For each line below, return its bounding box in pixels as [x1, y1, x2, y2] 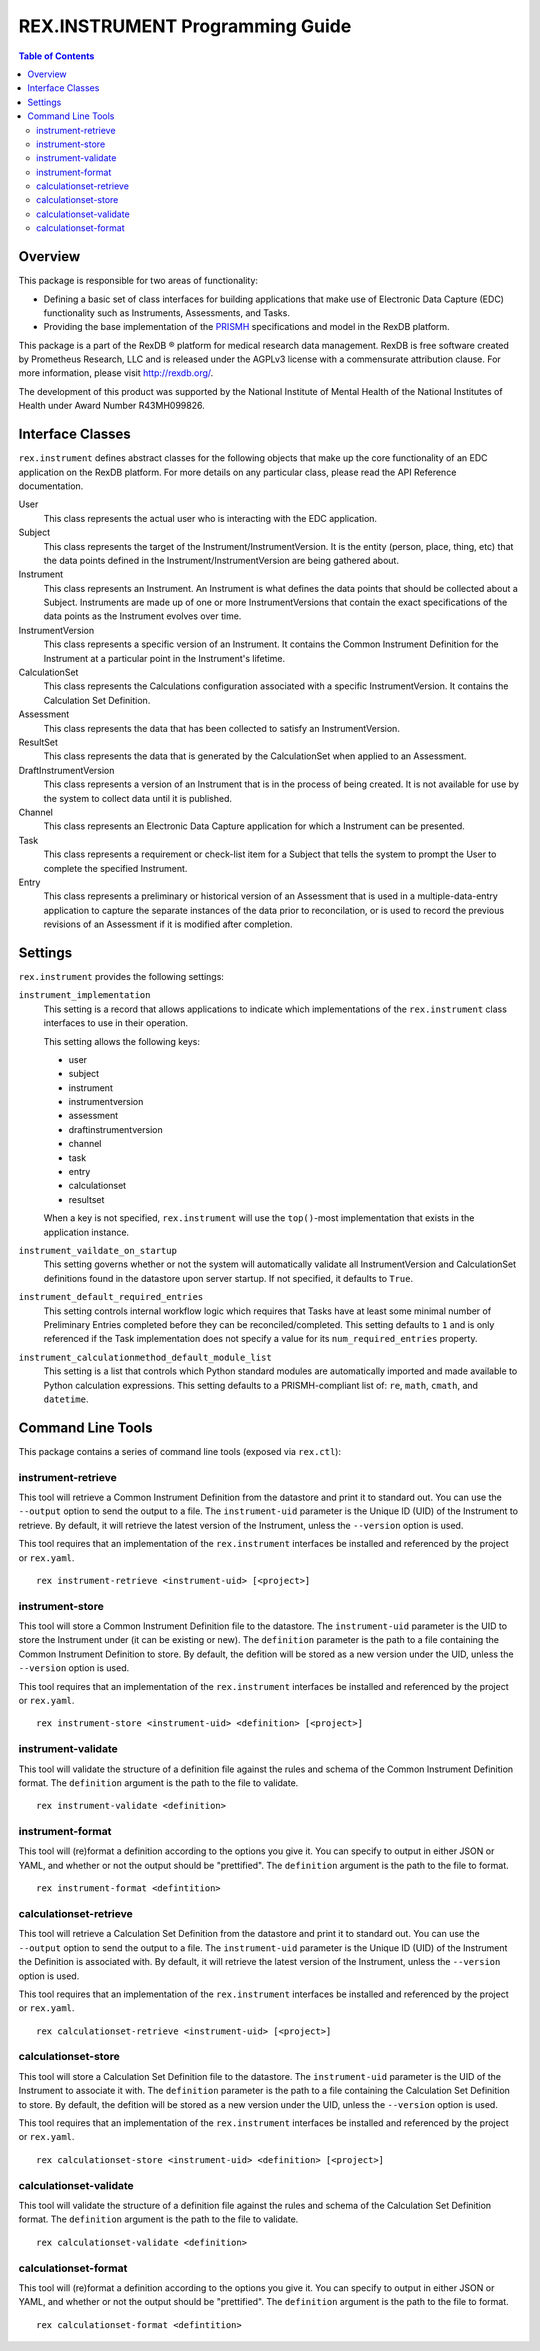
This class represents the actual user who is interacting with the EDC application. [43, 512, 378, 524]
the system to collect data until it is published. [43, 792, 233, 804]
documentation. [18, 480, 84, 492]
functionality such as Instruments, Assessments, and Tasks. [43, 306, 290, 319]
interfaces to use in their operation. [43, 1017, 189, 1029]
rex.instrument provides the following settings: [18, 970, 225, 982]
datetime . [43, 1393, 89, 1405]
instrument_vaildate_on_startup [18, 1245, 177, 1256]
